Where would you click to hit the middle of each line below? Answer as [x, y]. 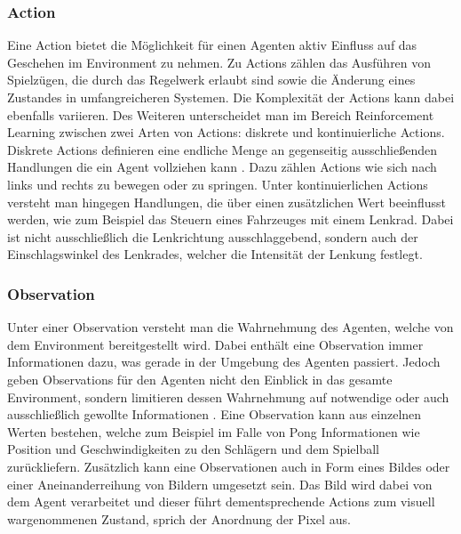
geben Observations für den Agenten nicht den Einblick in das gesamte [200, 379]
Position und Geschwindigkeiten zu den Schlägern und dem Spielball [193, 449]
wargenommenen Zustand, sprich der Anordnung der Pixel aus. [179, 518]
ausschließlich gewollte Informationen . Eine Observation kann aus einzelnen [215, 414]
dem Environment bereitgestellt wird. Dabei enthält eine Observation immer [215, 344]
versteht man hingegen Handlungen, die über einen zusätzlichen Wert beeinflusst [227, 202]
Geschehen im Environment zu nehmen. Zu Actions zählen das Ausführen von [219, 62]
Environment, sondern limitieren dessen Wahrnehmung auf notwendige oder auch [228, 396]
